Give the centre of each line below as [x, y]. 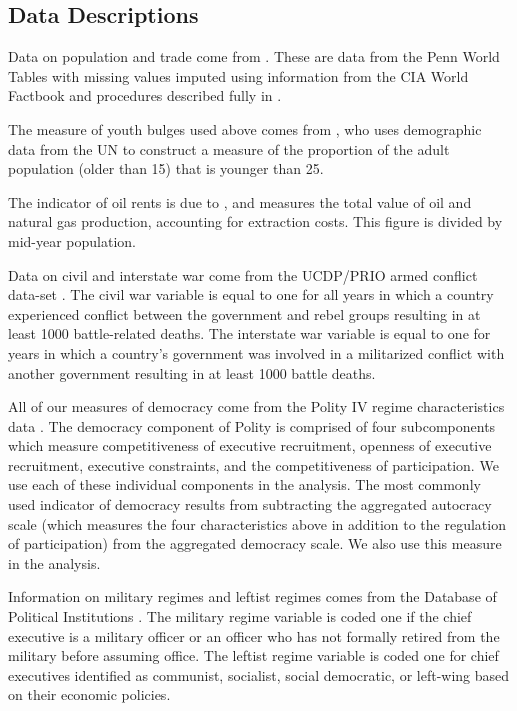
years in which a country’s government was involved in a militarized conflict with [256, 352]
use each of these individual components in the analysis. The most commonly [244, 484]
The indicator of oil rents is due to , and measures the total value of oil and [240, 201]
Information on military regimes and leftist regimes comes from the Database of [252, 596]
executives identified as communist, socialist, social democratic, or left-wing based [259, 674]
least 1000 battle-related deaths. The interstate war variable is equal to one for [249, 333]
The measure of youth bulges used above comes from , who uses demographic [245, 128]
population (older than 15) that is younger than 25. [166, 168]
